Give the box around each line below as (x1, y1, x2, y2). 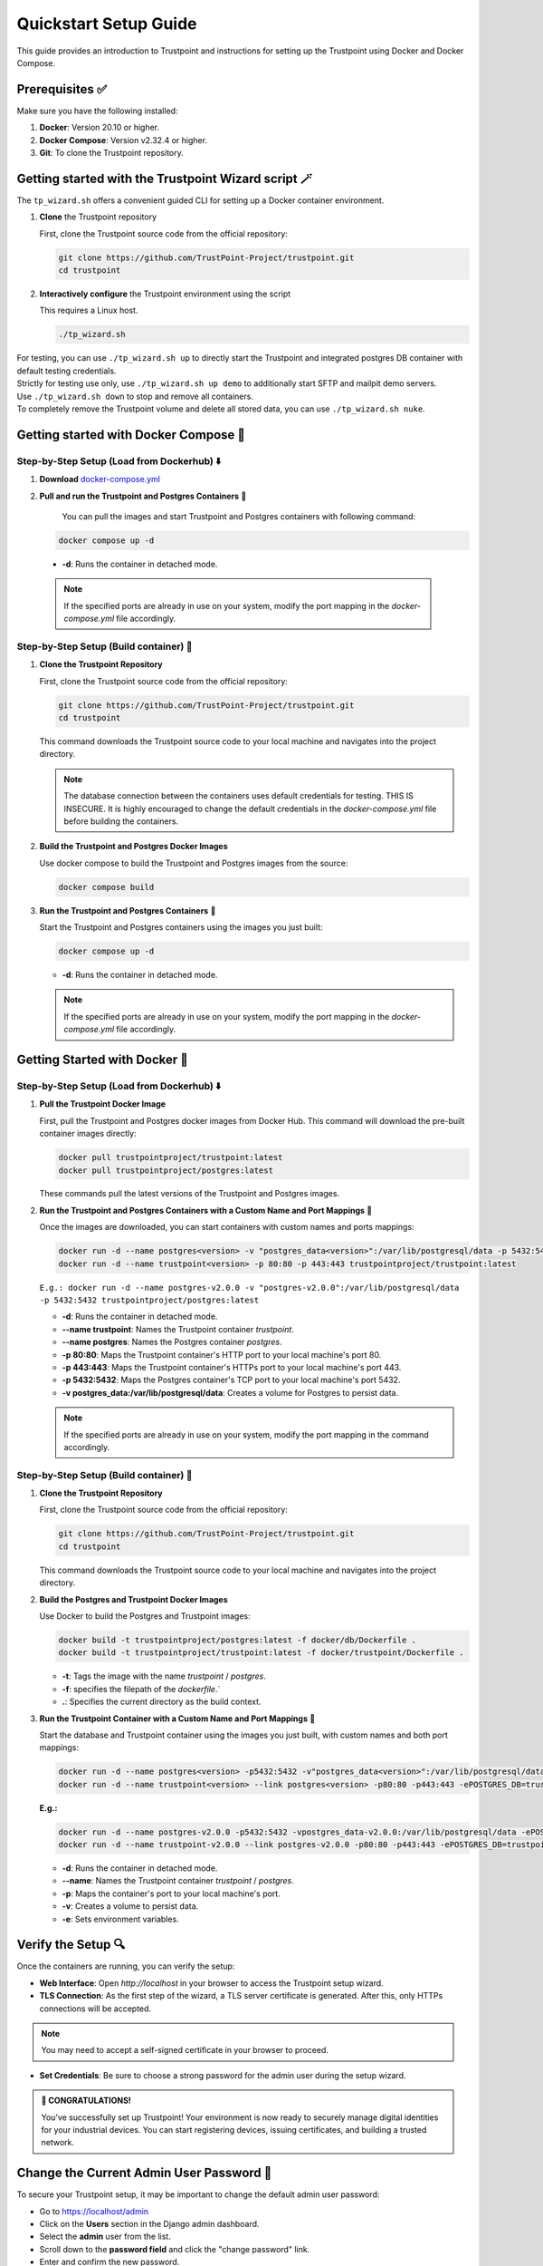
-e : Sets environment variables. (62, 1913, 180, 1924)
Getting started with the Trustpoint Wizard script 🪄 (16, 170, 312, 186)
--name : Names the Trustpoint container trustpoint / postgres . (62, 1875, 294, 1886)
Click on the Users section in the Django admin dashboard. (39, 2219, 260, 2230)
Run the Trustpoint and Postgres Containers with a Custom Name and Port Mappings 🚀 (39, 1205, 373, 1215)
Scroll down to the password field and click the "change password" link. (39, 2243, 310, 2254)
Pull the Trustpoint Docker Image (39, 1099, 167, 1109)
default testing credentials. (16, 365, 117, 376)
